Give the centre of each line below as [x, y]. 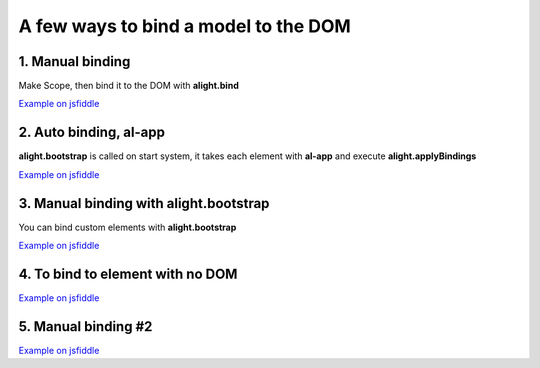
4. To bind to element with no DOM [128, 273]
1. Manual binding [74, 61]
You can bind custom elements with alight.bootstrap [127, 227]
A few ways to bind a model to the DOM [185, 26]
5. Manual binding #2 [85, 326]
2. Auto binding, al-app [91, 132]
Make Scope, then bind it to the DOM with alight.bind [128, 86]
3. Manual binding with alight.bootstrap [144, 203]
